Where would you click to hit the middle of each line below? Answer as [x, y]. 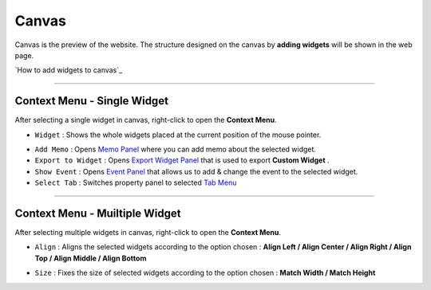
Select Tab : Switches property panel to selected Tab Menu [136, 182]
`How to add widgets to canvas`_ [69, 70]
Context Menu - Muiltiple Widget [98, 214]
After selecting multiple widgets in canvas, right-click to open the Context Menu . [148, 233]
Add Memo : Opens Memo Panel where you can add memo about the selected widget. [176, 149]
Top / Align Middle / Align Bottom [91, 258]
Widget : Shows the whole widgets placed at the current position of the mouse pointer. [178, 135]
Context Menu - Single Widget [92, 101]
